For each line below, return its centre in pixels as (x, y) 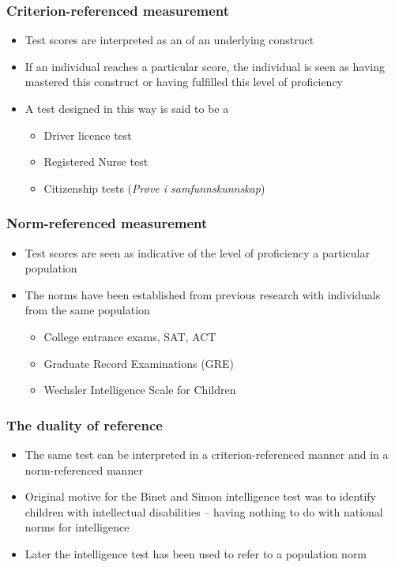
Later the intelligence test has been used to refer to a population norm (196, 553)
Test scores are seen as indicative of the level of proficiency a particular (197, 252)
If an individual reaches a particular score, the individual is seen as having (205, 66)
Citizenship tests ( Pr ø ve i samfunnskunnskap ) (154, 188)
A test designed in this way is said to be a (127, 108)
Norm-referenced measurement (107, 223)
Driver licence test (88, 135)
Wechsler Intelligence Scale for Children (140, 390)
